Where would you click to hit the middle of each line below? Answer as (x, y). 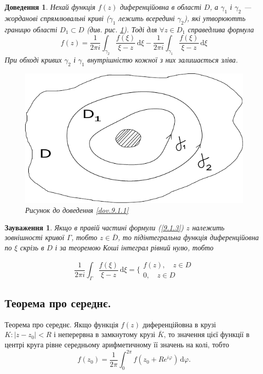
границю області (31, 29)
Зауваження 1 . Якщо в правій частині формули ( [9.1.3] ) (94, 227)
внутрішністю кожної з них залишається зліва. (163, 60)
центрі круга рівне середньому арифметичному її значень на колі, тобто (117, 345)
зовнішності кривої (35, 237)
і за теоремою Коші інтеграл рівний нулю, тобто (134, 247)
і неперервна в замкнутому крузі (105, 334)
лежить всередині (147, 18)
